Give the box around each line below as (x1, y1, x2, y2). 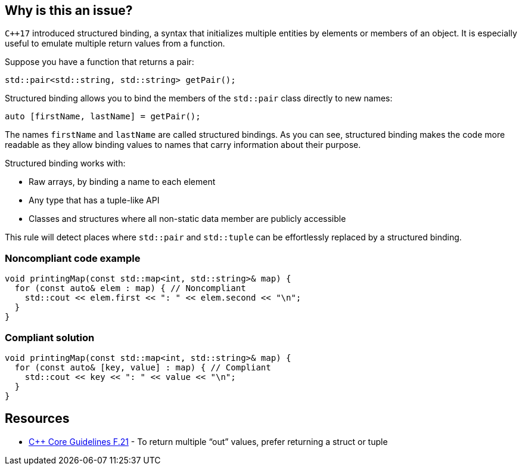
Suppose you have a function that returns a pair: (5, 57, 194, 67)
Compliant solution (5, 331, 95, 344)
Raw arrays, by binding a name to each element (29, 177, 216, 187)
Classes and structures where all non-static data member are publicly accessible (29, 214, 346, 224)
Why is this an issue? (5, 3, 133, 18)
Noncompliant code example (5, 252, 141, 264)
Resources (5, 411, 70, 426)
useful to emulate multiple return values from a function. (5, 38, 225, 49)
